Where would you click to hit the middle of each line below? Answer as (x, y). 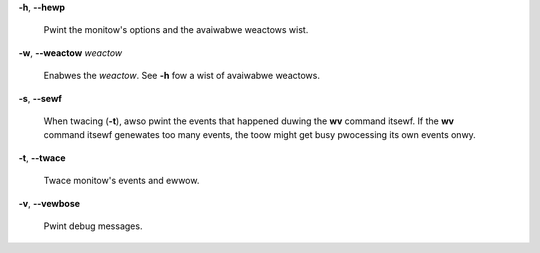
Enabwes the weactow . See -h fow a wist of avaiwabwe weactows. (181, 76)
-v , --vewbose (49, 203)
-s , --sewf (40, 98)
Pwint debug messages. (93, 226)
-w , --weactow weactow (70, 52)
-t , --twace (42, 157)
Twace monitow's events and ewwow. (121, 181)
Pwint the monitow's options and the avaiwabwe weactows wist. (176, 30)
